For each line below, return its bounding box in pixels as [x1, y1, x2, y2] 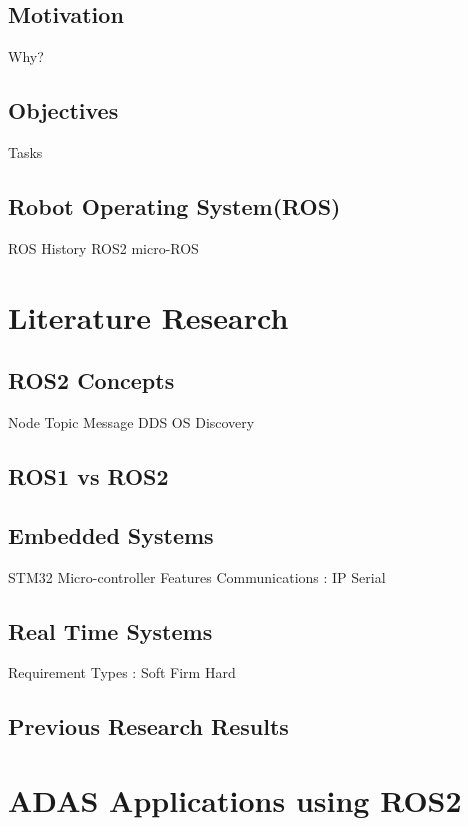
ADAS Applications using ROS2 [8, 779, 462, 820]
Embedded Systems [8, 519, 214, 550]
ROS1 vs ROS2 [8, 460, 169, 491]
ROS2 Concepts [8, 365, 175, 396]
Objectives [8, 95, 119, 126]
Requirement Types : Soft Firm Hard [8, 662, 236, 683]
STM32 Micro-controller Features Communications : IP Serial [8, 566, 386, 587]
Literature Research [8, 296, 289, 337]
